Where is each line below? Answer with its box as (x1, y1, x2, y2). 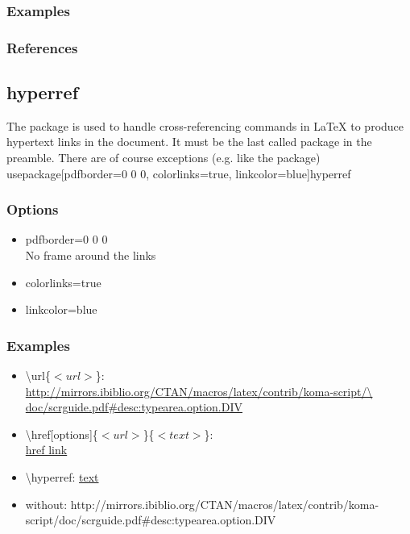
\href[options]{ (25, 425, 98, 442)
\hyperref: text (25, 469, 99, 486)
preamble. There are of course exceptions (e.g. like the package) (6, 149, 321, 166)
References (6, 37, 78, 57)
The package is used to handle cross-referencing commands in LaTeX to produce (6, 117, 404, 134)
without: (25, 495, 68, 512)
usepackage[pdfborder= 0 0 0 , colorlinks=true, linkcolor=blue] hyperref (6, 165, 351, 181)
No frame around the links (25, 247, 156, 264)
